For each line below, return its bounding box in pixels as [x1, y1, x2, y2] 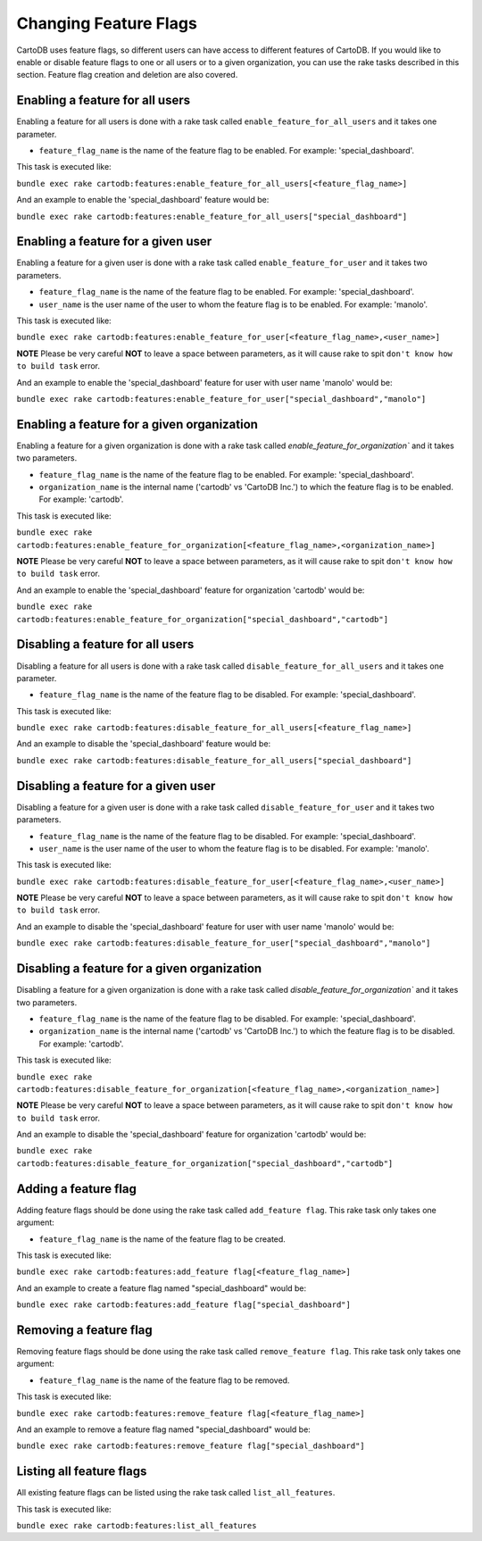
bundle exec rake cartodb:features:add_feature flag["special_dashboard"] [16, 1300, 352, 1310]
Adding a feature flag [16, 1181, 137, 1196]
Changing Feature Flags [16, 13, 198, 33]
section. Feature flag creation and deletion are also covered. [16, 70, 238, 80]
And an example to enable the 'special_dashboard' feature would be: [16, 195, 270, 205]
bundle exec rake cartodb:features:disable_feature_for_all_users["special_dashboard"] [16, 755, 412, 765]
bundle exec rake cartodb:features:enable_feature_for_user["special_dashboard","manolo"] [16, 394, 427, 404]
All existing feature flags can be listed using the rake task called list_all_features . [16, 1487, 336, 1498]
